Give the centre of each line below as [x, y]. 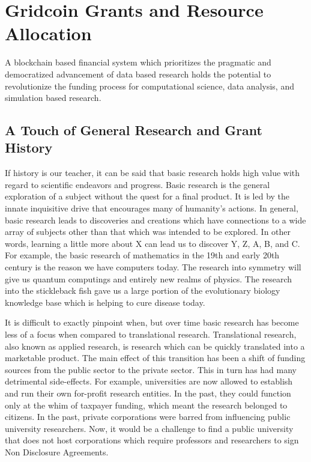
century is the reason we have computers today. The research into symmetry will [153, 267]
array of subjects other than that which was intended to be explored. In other [148, 232]
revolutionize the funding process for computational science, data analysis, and [149, 86]
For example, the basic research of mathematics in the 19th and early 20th [142, 255]
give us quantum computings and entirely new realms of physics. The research [149, 278]
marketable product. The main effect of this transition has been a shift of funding [155, 358]
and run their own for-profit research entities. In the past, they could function [148, 393]
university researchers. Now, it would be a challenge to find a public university [149, 428]
